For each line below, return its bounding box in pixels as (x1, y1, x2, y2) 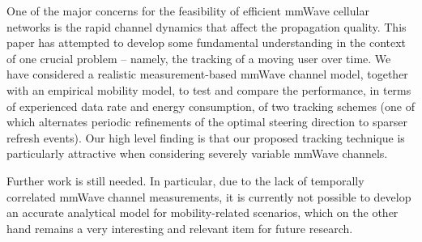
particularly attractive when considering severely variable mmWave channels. (6, 145, 388, 162)
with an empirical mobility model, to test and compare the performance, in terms (6, 81, 411, 98)
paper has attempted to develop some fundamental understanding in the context (6, 34, 407, 51)
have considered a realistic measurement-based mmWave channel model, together (6, 66, 408, 83)
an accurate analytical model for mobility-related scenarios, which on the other (6, 204, 399, 221)
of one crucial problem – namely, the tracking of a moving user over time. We (6, 49, 391, 66)
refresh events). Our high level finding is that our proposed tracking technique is (6, 129, 405, 146)
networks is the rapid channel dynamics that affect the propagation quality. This (6, 18, 407, 35)
